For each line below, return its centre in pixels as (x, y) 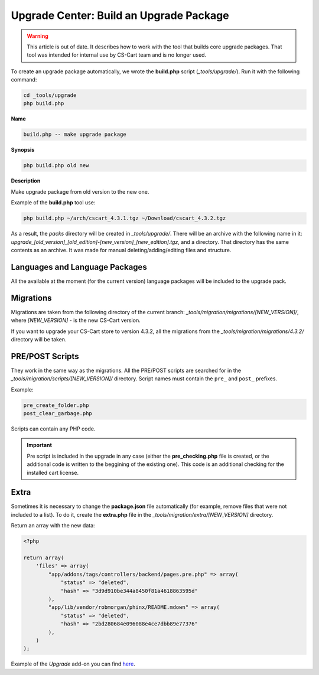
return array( (44, 557)
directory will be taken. (39, 339)
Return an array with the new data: (53, 526)
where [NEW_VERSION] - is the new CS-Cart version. (76, 320)
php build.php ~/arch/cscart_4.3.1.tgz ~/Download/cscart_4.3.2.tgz (125, 218)
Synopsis (23, 150)
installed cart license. (53, 472)
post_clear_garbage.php (58, 413)
